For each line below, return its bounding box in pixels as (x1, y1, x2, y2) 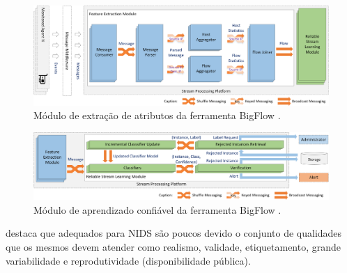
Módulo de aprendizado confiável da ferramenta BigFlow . (33, 202, 282, 217)
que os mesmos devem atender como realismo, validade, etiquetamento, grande (6, 239, 341, 253)
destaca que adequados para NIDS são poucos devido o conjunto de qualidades (6, 226, 342, 240)
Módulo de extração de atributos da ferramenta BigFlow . (33, 108, 281, 123)
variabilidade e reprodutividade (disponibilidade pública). (6, 253, 251, 267)
